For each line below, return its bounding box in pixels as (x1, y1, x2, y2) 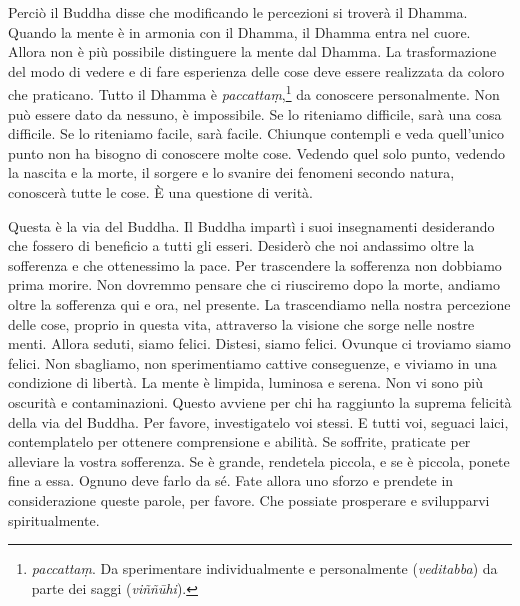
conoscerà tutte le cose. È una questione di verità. (8, 182, 313, 202)
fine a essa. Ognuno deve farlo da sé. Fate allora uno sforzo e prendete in (8, 470, 454, 491)
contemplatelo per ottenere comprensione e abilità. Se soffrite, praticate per (8, 431, 471, 452)
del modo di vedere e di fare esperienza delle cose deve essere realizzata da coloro (8, 60, 505, 81)
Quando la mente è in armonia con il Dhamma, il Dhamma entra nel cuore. (8, 21, 471, 42)
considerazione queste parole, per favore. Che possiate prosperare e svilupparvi (8, 489, 490, 510)
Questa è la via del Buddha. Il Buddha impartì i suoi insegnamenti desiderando (8, 215, 495, 236)
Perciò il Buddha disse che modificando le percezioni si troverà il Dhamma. (8, 2, 468, 22)
